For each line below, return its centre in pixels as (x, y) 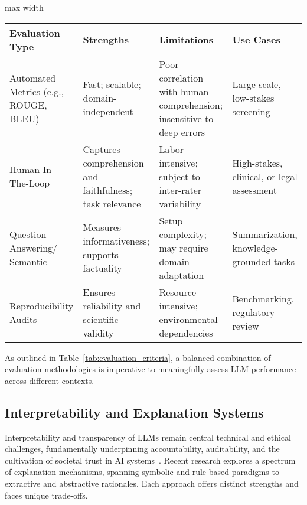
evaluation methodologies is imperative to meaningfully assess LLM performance (151, 369)
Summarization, (265, 234)
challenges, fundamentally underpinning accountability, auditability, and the (142, 449)
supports (101, 255)
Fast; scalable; (112, 84)
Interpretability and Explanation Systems (134, 412)
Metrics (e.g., (37, 91)
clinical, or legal (265, 176)
